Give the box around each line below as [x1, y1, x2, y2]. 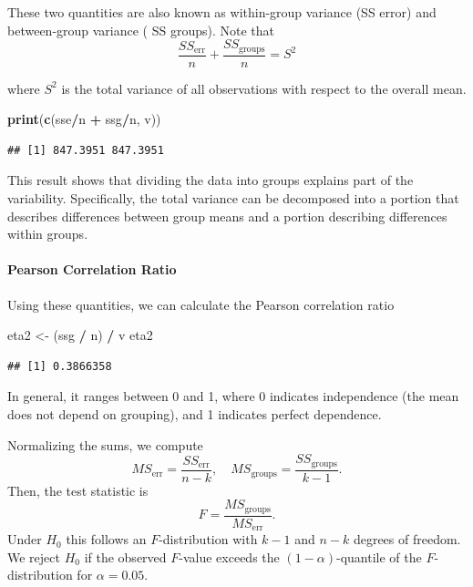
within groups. [7, 224, 88, 243]
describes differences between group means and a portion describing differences [7, 206, 447, 225]
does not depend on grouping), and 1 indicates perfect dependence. [7, 405, 382, 423]
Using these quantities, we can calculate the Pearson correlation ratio [7, 294, 395, 314]
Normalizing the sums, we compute [7, 435, 203, 454]
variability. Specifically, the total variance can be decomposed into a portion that [7, 189, 459, 208]
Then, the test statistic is [7, 480, 149, 499]
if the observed [84, 547, 167, 566]
